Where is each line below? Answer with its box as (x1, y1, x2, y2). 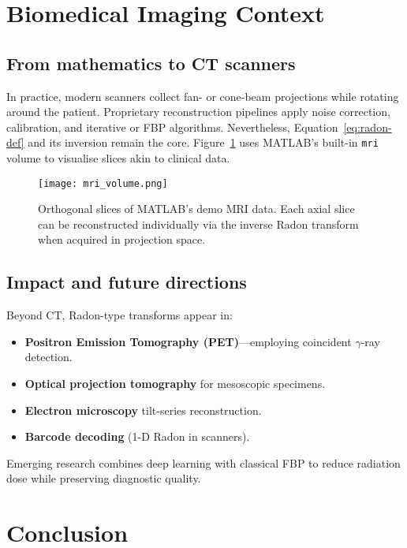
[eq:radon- (343, 118, 392, 135)
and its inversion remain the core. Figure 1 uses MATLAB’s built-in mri (28, 134, 379, 151)
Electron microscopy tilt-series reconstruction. (24, 401, 262, 418)
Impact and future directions (6, 270, 247, 294)
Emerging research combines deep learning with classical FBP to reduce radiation (6, 454, 401, 471)
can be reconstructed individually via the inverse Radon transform (38, 215, 359, 232)
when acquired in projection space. (38, 231, 206, 248)
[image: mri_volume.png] (38, 177, 168, 189)
